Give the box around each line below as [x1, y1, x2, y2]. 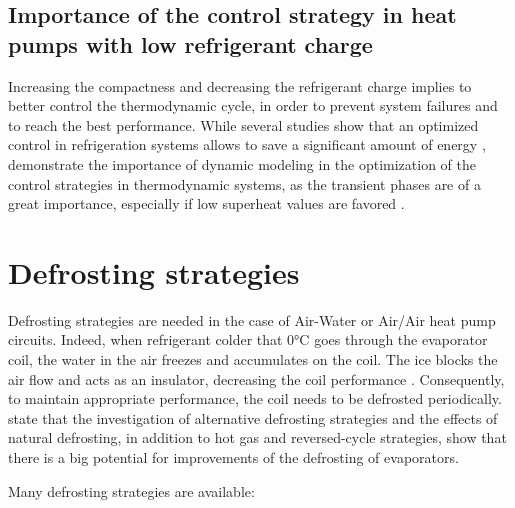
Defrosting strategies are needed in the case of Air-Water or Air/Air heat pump [8, 309, 496, 330]
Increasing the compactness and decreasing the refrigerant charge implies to [8, 75, 472, 96]
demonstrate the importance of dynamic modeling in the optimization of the [8, 153, 477, 174]
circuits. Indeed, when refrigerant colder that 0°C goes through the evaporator [8, 329, 488, 350]
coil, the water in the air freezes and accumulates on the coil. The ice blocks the [8, 349, 498, 370]
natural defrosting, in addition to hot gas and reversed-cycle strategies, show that [8, 427, 507, 448]
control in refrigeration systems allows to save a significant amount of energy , [8, 134, 486, 155]
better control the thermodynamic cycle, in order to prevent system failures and [8, 95, 498, 116]
